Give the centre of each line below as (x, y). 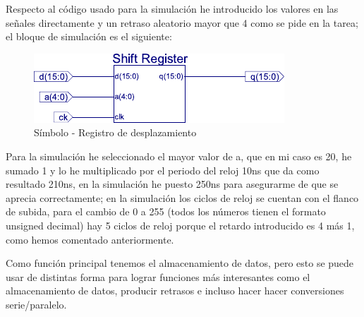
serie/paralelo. (36, 304)
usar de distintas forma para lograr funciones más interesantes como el (158, 276)
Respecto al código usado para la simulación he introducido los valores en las (172, 8)
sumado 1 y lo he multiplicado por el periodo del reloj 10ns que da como (163, 170)
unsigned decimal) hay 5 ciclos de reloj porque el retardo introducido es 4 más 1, (180, 225)
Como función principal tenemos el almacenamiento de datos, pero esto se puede (180, 263)
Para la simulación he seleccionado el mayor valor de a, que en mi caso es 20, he (179, 156)
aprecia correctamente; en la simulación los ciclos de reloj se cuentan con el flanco (182, 197)
